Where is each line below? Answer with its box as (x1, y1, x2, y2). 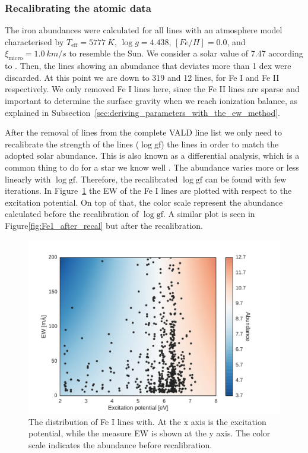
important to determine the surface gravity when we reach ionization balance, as (5, 94, 298, 106)
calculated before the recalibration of (5, 207, 139, 220)
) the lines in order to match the (161, 137, 279, 150)
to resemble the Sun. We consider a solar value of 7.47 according (69, 47, 303, 59)
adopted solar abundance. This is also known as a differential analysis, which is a (5, 149, 300, 162)
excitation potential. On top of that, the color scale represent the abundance (5, 196, 283, 208)
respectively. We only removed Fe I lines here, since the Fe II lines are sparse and (5, 83, 300, 95)
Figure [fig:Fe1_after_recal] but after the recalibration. (5, 219, 203, 231)
